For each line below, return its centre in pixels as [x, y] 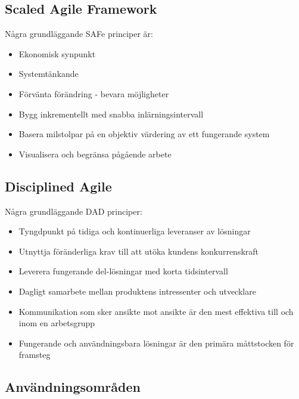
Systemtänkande [49, 74]
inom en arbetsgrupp [57, 323]
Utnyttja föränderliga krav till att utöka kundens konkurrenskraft [139, 251]
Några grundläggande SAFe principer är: [79, 34]
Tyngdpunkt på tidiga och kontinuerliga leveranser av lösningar [135, 231]
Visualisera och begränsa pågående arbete [95, 154]
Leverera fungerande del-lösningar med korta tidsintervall [123, 271]
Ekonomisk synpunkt [57, 53]
